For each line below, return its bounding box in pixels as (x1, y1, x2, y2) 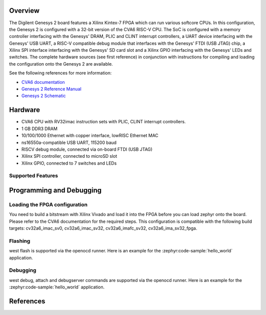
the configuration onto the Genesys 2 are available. (9, 61, 113, 67)
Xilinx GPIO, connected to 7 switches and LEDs (21, 160, 117, 166)
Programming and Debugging (9, 186, 102, 195)
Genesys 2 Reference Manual (21, 86, 81, 92)
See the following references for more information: (9, 70, 112, 76)
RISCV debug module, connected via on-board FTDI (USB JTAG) (21, 146, 153, 152)
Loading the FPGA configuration (9, 201, 88, 208)
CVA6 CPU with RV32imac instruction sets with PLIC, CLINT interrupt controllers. (21, 119, 186, 125)
